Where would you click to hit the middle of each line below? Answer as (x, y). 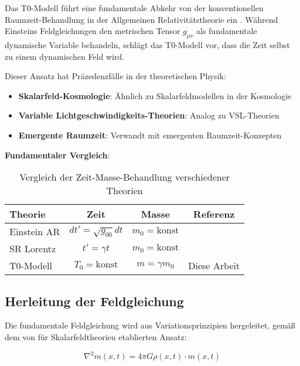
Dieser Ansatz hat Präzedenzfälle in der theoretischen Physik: (115, 76)
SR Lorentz (33, 249)
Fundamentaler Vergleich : (57, 155)
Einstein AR (35, 232)
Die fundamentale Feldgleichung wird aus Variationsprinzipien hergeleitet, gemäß (150, 325)
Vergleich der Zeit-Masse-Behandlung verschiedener (125, 177)
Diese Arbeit (214, 266)
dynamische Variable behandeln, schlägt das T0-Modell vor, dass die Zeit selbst (147, 44)
